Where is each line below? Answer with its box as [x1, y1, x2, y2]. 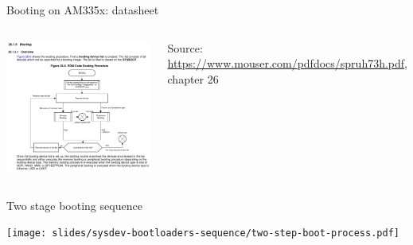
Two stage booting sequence [6, 196, 142, 213]
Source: [167, 39, 203, 56]
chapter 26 [167, 70, 219, 87]
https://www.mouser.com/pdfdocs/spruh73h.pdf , [167, 55, 407, 72]
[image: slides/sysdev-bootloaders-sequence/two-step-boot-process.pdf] [6, 227, 399, 239]
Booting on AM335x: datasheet [6, 2, 159, 17]
